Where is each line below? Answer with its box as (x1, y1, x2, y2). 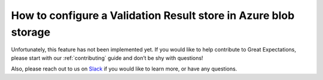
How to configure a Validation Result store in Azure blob (11, 9, 295, 22)
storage (11, 25, 51, 39)
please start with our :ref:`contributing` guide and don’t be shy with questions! (11, 54, 203, 62)
